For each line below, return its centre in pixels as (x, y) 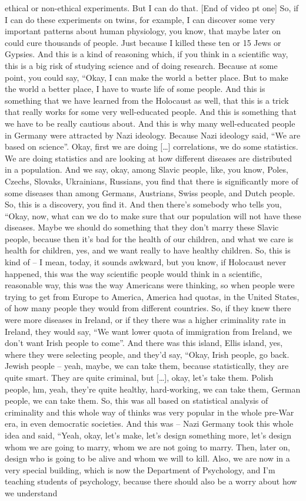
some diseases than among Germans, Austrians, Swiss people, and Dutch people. (150, 192)
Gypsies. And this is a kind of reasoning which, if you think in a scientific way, (147, 54)
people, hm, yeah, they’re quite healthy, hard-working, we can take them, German (153, 389)
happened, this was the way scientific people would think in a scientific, (134, 273)
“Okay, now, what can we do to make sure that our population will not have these (153, 215)
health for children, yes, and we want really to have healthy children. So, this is (148, 250)
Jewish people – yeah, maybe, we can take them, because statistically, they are (147, 366)
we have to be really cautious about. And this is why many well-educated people (150, 123)
